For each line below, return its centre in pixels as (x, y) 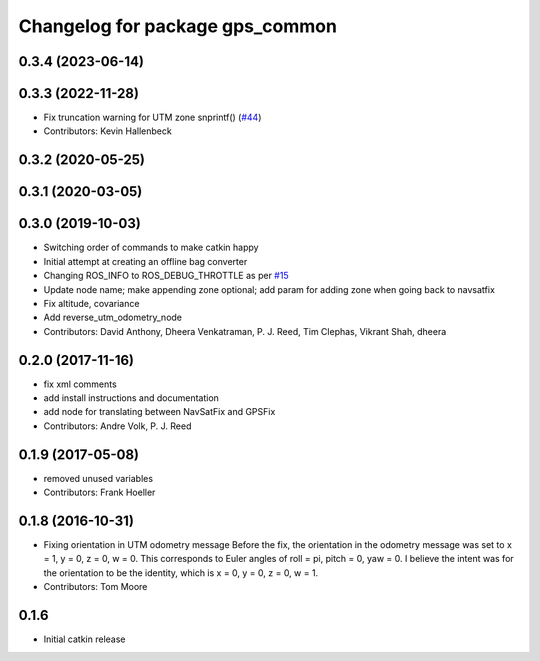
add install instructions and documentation (131, 398)
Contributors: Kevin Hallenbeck (107, 131)
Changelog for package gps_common (177, 26)
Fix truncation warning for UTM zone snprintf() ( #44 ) (152, 117)
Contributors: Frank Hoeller (99, 492)
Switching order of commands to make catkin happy (151, 247)
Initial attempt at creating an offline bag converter (145, 261)
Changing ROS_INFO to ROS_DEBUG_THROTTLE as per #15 (166, 276)
